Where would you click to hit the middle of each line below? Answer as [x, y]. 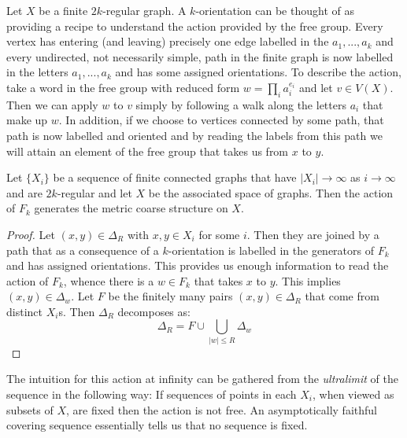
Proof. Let [31, 234]
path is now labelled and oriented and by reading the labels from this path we [194, 135]
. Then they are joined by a [313, 234]
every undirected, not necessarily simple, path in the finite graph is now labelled [200, 56]
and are [24, 192]
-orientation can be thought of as [275, 10]
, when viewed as [353, 394]
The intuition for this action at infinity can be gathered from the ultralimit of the [203, 379]
